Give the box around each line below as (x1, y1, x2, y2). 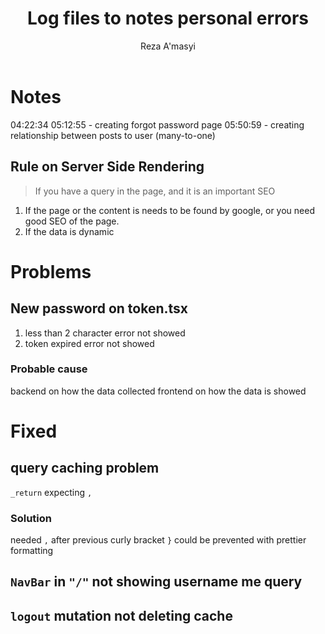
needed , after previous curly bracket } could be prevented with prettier (10, 534, 307, 546)
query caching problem (10, 460, 160, 477)
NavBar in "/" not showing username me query (10, 573, 303, 591)
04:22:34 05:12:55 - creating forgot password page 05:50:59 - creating (10, 118, 305, 131)
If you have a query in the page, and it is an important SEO (34, 185, 276, 197)
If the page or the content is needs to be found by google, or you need (24, 204, 315, 216)
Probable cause (10, 362, 88, 376)
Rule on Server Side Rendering (10, 158, 205, 176)
